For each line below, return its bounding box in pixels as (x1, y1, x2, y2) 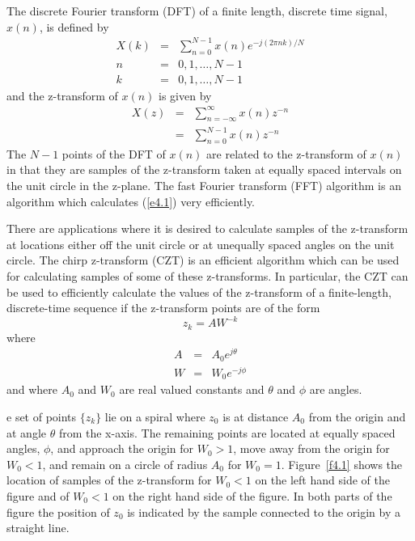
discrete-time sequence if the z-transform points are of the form (6, 299, 320, 316)
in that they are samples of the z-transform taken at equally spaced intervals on (6, 161, 402, 178)
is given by (159, 87, 212, 104)
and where (6, 381, 58, 398)
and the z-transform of (6, 87, 118, 104)
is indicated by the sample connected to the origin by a (127, 503, 400, 520)
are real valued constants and (119, 381, 265, 398)
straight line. (6, 519, 70, 536)
